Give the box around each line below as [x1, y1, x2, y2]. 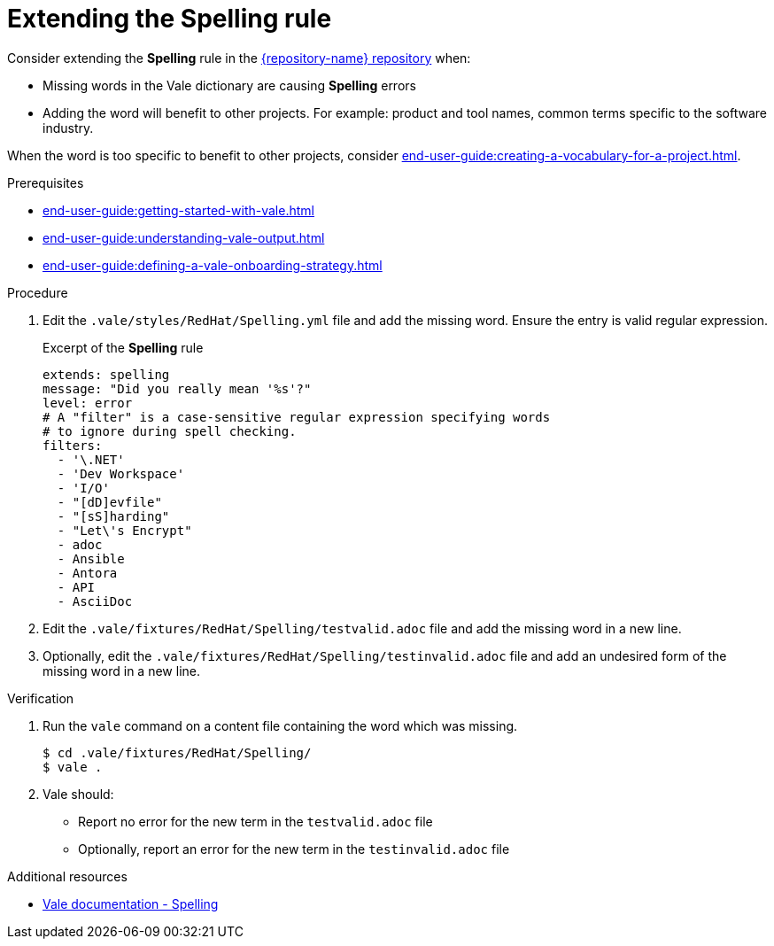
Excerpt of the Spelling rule [43, 339, 204, 355]
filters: [43, 438, 103, 453]
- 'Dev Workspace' [57, 466, 185, 481]
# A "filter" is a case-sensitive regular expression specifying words [43, 409, 551, 424]
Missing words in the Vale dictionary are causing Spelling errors [43, 77, 416, 93]
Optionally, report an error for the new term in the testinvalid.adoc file [78, 841, 510, 857]
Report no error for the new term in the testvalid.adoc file [78, 813, 433, 829]
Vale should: [43, 786, 114, 802]
